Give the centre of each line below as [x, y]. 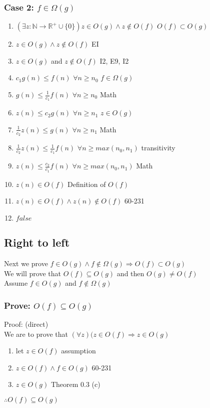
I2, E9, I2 [114, 60]
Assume [16, 283]
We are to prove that [36, 334]
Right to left [37, 242]
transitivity [158, 148]
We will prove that [32, 273]
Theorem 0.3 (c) [75, 384]
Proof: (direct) [26, 324]
